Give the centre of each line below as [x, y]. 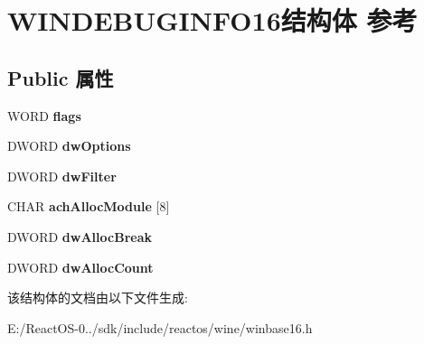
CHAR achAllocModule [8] [89, 206]
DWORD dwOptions [69, 146]
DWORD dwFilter [62, 176]
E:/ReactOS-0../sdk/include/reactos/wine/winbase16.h [160, 327]
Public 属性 [61, 77]
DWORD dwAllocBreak [80, 236]
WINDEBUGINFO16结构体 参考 [212, 20]
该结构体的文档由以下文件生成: [98, 298]
